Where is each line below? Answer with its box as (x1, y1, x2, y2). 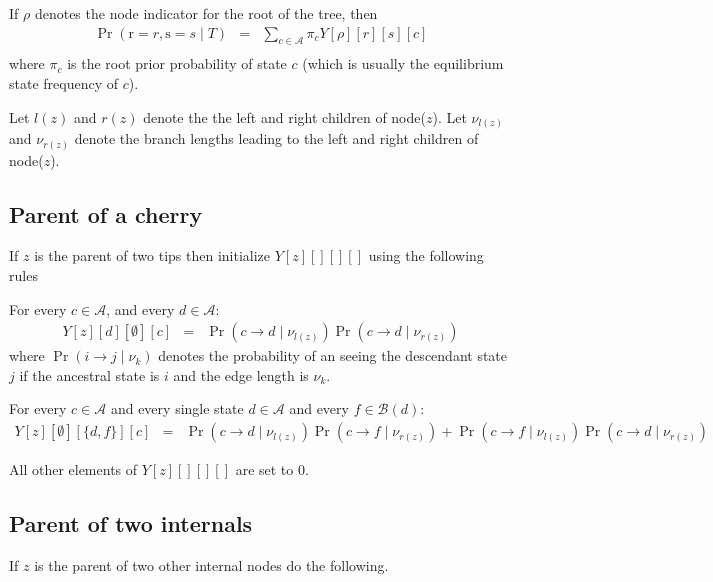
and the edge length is (173, 364, 309, 385)
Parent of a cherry (9, 198, 203, 229)
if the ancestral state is (19, 364, 160, 385)
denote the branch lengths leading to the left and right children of (74, 128, 479, 149)
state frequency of (9, 73, 119, 94)
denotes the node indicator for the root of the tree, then (34, 3, 378, 23)
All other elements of (9, 459, 138, 480)
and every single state (110, 398, 244, 419)
